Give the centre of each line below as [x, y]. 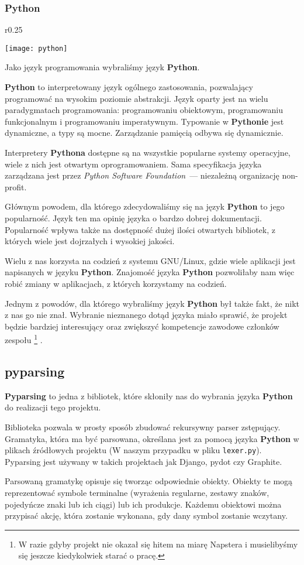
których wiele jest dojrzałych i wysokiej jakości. [90, 241]
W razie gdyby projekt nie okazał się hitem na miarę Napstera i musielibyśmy [158, 544]
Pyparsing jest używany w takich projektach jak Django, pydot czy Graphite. [144, 461]
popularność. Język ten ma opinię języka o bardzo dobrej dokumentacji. [133, 218]
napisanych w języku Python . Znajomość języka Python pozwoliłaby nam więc [150, 272]
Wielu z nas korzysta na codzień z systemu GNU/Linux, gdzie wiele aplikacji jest [150, 260]
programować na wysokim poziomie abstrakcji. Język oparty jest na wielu [137, 98]
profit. [16, 186]
